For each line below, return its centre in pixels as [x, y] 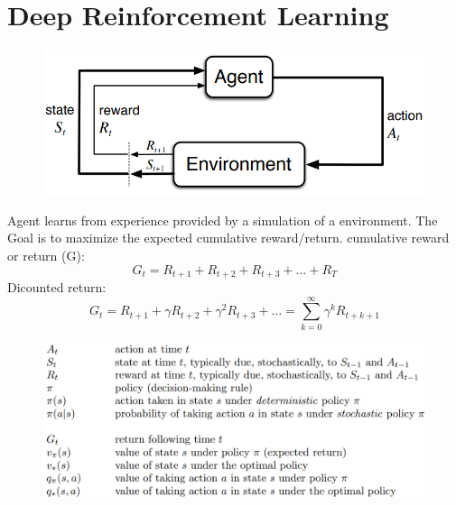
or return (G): [46, 256]
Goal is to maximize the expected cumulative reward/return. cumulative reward [228, 238]
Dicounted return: [57, 287]
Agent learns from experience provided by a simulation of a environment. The [223, 220]
